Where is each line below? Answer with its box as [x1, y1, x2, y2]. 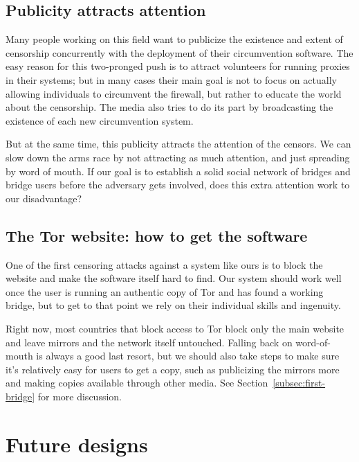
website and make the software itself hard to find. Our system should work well [6, 271, 342, 285]
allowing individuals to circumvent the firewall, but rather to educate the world [6, 86, 342, 100]
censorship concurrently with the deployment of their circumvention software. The [6, 45, 353, 60]
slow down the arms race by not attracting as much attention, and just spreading [6, 150, 350, 164]
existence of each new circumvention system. [6, 113, 194, 127]
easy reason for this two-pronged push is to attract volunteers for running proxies [6, 59, 350, 73]
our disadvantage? [6, 190, 82, 205]
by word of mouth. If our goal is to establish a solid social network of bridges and [6, 163, 351, 178]
